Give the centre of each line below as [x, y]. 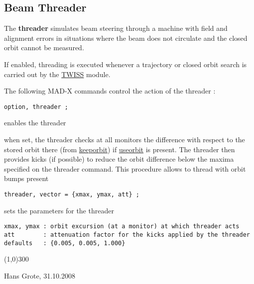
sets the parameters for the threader [59, 210]
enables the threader [35, 123]
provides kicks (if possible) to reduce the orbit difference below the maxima [119, 159]
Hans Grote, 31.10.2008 [40, 275]
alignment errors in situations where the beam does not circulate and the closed [126, 38]
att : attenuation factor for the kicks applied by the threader [127, 235]
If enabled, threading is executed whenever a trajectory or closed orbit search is [126, 64]
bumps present [26, 178]
